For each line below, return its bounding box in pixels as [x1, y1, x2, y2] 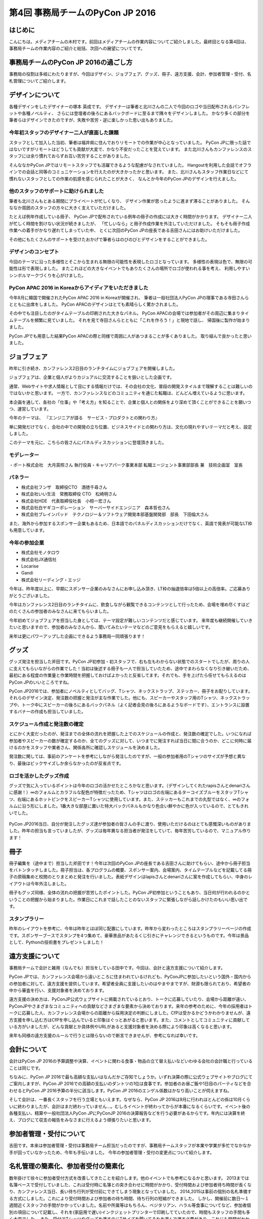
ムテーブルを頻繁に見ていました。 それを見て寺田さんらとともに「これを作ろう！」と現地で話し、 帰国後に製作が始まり [9, 317, 250, 323]
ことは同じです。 [9, 1065, 43, 1071]
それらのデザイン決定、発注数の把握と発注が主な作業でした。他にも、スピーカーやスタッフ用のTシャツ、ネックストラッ [9, 695, 250, 701]
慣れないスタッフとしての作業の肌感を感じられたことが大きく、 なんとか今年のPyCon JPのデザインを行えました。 [9, 176, 239, 181]
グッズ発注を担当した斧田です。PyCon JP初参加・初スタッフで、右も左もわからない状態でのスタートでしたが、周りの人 [9, 659, 250, 665]
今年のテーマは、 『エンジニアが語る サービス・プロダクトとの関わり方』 [9, 415, 160, 421]
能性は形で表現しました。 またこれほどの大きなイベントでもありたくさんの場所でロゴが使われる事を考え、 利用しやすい [9, 266, 250, 272]
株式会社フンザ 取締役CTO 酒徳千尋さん [21, 484, 107, 490]
